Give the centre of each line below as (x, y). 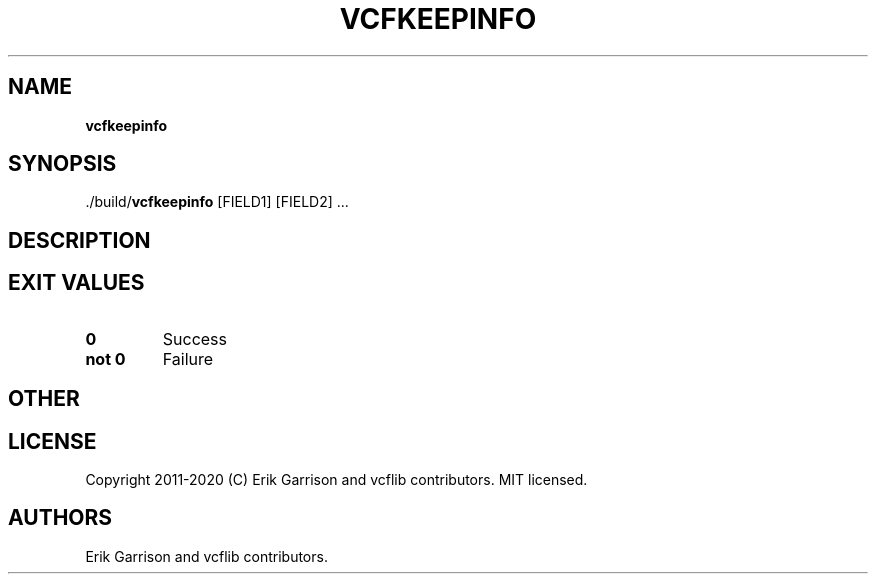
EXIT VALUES (76, 283)
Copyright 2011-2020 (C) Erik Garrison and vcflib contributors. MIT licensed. (336, 479)
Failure (188, 358)
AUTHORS (60, 518)
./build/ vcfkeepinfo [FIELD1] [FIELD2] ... (217, 202)
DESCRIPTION (79, 240)
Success (195, 338)
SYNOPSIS (62, 164)
